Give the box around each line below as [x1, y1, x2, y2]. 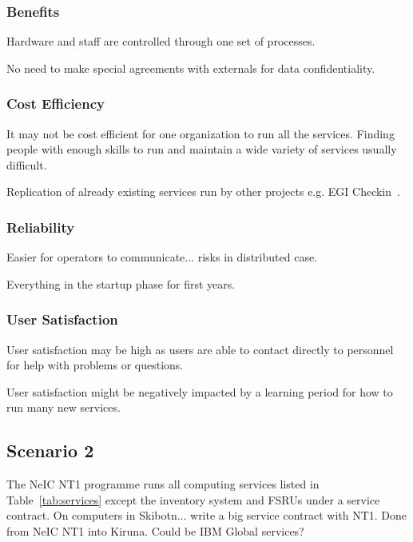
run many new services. [6, 399, 121, 416]
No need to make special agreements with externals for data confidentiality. [6, 59, 375, 76]
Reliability [6, 217, 75, 237]
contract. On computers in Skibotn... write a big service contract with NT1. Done [6, 507, 407, 524]
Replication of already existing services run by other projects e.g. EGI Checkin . [6, 183, 400, 200]
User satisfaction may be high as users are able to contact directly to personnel [6, 341, 394, 357]
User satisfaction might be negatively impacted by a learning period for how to [6, 383, 393, 400]
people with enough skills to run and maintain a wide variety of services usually [6, 141, 397, 157]
